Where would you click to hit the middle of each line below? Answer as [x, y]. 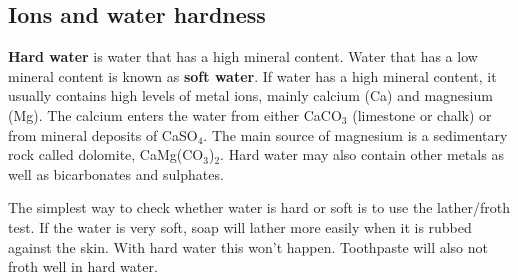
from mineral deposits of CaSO [103, 134]
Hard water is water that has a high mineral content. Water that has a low [243, 56]
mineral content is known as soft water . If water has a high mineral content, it [252, 75]
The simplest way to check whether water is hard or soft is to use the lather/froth [259, 207]
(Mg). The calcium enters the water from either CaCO [175, 114]
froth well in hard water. [83, 266]
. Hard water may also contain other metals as [362, 154]
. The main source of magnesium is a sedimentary [355, 134]
